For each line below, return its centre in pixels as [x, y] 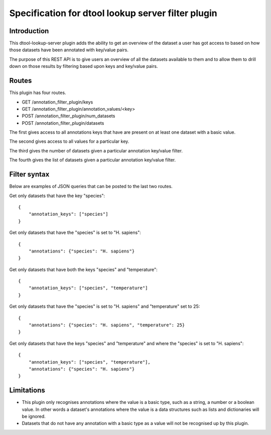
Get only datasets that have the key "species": [57, 196]
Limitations [27, 390]
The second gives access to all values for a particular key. [69, 141]
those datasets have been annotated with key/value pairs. [69, 50]
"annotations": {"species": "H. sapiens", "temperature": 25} [107, 325]
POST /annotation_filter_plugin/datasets [63, 123]
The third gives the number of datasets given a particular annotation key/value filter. [96, 150]
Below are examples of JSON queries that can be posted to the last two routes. [91, 187]
